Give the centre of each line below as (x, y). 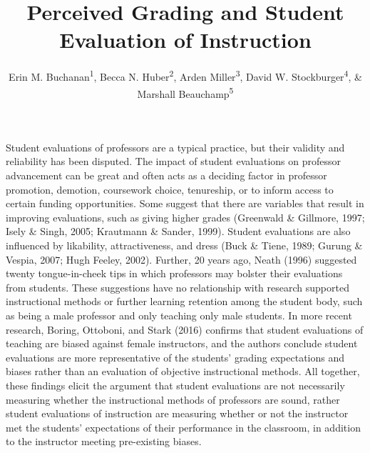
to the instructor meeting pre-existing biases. (104, 441)
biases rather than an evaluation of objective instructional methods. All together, (183, 371)
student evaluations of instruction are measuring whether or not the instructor (177, 413)
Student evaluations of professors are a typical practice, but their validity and (175, 147)
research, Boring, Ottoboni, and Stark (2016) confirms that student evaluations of (185, 329)
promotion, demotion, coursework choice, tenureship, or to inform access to (170, 189)
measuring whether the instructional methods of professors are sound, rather (173, 399)
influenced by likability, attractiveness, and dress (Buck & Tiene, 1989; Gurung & (184, 245)
